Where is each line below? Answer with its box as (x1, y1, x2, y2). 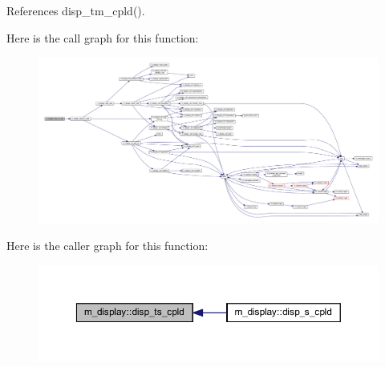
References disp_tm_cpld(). (6, 2, 145, 18)
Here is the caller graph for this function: (6, 237, 209, 254)
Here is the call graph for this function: (6, 29, 199, 46)
